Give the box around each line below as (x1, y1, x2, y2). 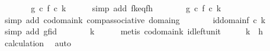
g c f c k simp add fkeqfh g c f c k (31, 2, 221, 14)
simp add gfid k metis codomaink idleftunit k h (4, 25, 263, 37)
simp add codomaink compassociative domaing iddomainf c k (4, 13, 266, 26)
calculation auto (4, 36, 72, 49)
